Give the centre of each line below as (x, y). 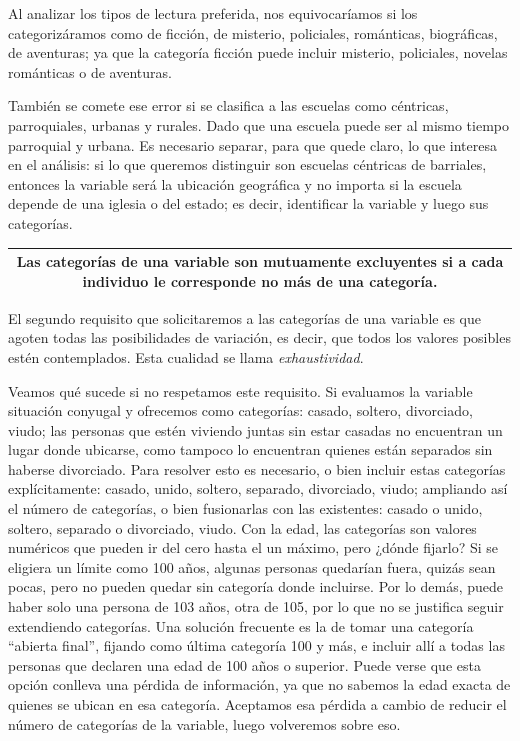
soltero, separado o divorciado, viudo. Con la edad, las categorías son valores (242, 527)
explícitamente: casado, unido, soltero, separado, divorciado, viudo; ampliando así (258, 488)
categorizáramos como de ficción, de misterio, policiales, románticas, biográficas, (253, 32)
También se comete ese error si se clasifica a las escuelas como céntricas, (228, 105)
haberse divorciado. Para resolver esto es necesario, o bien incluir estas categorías (257, 468)
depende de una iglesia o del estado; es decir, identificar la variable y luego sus (248, 203)
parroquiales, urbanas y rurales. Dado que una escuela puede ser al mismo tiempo (259, 124)
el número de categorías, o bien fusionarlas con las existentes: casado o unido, (245, 508)
